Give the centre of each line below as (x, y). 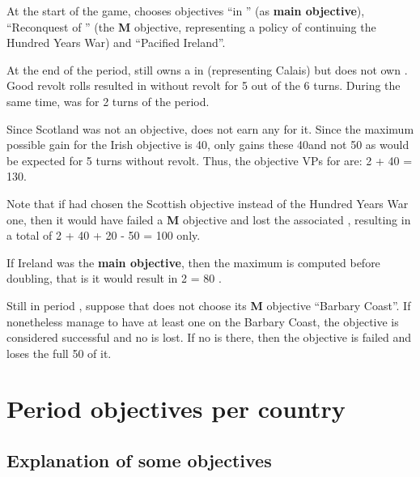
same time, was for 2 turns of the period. (108, 101)
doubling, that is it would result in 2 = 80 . (114, 278)
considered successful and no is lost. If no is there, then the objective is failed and (209, 337)
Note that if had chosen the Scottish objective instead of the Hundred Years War (208, 203)
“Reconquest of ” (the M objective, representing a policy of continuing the (191, 26)
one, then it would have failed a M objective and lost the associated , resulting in (209, 219)
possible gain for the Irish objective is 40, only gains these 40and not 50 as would (208, 145)
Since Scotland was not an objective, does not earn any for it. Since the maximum (210, 128)
